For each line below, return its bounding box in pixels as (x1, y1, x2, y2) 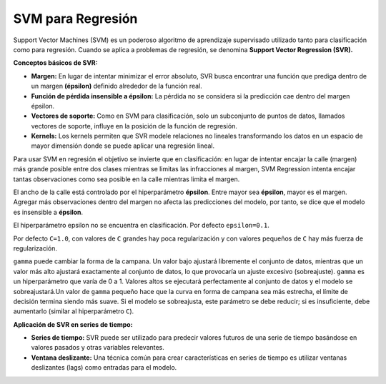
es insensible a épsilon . (13, 208, 84, 216)
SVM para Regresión (13, 11, 138, 26)
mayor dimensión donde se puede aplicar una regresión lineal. (31, 141, 215, 150)
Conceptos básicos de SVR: (13, 59, 98, 67)
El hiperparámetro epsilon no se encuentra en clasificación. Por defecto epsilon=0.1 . (13, 221, 269, 230)
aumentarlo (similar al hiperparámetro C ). (13, 307, 134, 315)
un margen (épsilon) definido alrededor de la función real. (31, 82, 203, 91)
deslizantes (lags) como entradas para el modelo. (31, 363, 177, 372)
